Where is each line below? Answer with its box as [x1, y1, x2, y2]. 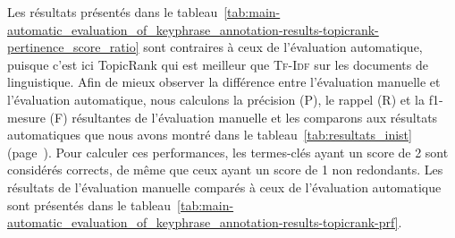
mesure [7, 107, 46, 126]
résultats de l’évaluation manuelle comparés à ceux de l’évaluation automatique [7, 177, 442, 196]
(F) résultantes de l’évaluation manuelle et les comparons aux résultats [49, 107, 438, 126]
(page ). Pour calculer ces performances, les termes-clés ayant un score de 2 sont [7, 142, 449, 161]
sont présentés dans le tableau [7, 195, 172, 214]
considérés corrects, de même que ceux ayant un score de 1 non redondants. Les [7, 160, 443, 179]
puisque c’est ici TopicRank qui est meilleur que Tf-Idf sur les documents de [7, 55, 428, 73]
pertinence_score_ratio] [7, 38, 139, 56]
